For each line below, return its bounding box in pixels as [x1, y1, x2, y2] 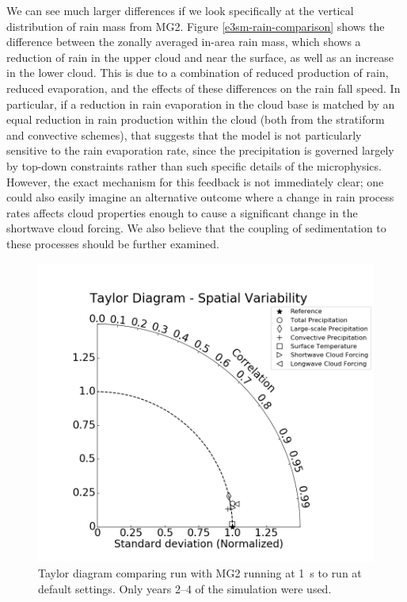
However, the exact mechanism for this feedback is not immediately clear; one [6, 173, 384, 190]
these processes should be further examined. [6, 235, 219, 251]
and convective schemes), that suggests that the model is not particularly [6, 126, 362, 143]
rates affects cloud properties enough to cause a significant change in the [6, 204, 358, 220]
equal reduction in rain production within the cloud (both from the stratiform [6, 111, 385, 128]
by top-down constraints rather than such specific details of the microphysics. [6, 157, 382, 174]
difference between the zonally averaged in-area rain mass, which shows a [6, 33, 361, 50]
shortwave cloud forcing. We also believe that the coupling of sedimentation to [6, 220, 386, 236]
